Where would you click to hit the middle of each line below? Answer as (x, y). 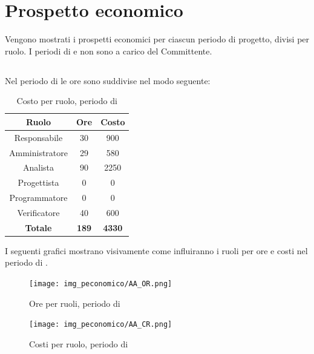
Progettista (38, 182)
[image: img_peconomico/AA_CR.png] (101, 325)
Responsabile (38, 137)
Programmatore (38, 198)
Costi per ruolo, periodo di (79, 343)
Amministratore (38, 152)
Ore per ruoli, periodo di (75, 303)
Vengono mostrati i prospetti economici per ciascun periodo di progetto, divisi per (157, 39)
